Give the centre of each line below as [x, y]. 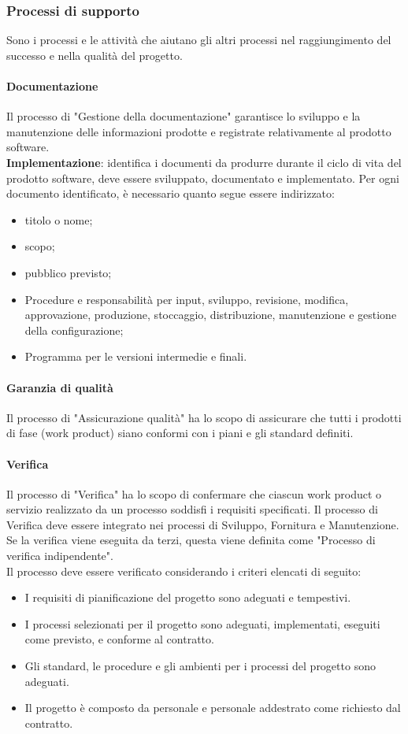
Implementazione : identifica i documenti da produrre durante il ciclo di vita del [204, 162]
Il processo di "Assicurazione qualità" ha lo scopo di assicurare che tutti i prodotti [204, 417]
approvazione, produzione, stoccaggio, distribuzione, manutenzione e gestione [211, 315]
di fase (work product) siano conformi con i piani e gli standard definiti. [180, 433]
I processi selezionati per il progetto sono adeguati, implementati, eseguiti [202, 623]
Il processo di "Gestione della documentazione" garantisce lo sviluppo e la [184, 116]
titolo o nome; [59, 219]
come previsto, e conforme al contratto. [119, 639]
